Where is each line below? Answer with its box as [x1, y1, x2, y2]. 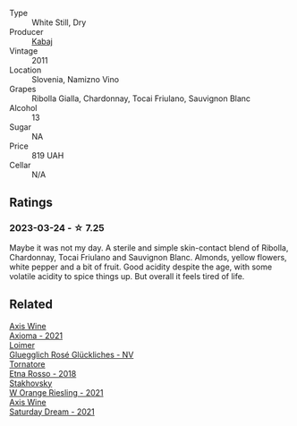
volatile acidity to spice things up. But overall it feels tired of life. [9, 270, 245, 281]
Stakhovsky [9, 378, 53, 388]
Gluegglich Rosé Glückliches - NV [9, 349, 134, 360]
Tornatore [9, 358, 46, 370]
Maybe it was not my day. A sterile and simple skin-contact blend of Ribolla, [9, 242, 289, 253]
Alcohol [9, 103, 38, 113]
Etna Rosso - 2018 [9, 368, 77, 379]
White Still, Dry [31, 17, 87, 28]
